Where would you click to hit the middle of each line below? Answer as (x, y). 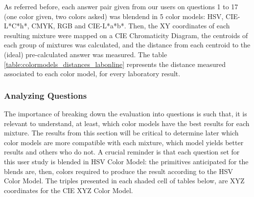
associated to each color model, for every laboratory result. (92, 74)
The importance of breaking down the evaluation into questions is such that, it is (126, 113)
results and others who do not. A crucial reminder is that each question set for (122, 152)
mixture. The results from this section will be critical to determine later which (121, 133)
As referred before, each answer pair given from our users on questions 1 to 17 (121, 6)
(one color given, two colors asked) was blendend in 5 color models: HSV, (114, 16)
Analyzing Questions (46, 95)
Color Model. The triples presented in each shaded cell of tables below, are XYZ (124, 181)
